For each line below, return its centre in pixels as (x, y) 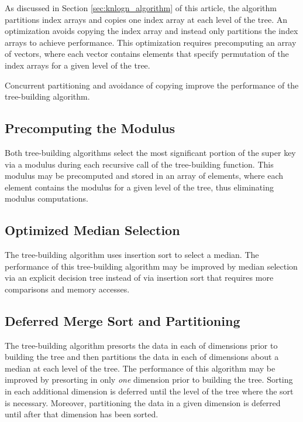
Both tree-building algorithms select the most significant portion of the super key (150, 152)
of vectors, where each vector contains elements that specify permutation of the (147, 54)
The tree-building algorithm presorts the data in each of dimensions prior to (141, 345)
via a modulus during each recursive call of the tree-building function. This (139, 164)
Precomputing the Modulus (90, 128)
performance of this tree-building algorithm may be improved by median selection (151, 266)
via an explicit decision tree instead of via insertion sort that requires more (139, 278)
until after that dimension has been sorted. (82, 414)
